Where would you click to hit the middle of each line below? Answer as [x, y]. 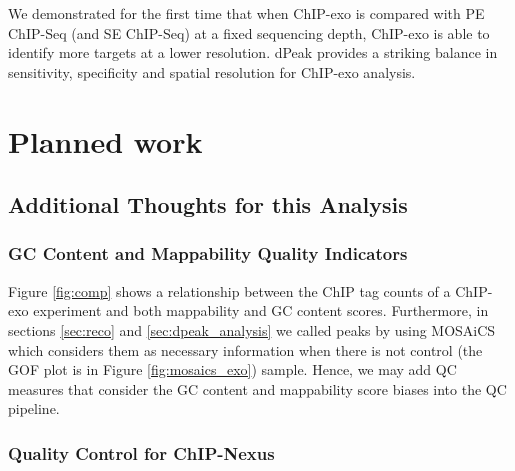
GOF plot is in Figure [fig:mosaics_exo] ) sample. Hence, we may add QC [232, 369]
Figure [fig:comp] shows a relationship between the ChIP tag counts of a [229, 290]
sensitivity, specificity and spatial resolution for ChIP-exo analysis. [212, 71]
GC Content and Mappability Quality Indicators [208, 253]
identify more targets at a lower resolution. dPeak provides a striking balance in [253, 52]
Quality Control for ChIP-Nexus [141, 452]
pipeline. [34, 408]
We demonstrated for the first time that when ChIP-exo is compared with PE [246, 13]
